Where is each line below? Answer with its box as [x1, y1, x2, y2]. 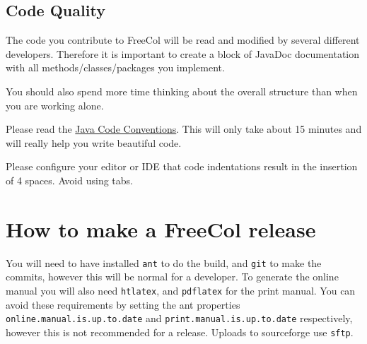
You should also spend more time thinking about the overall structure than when [6, 83, 358, 98]
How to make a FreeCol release [6, 214, 316, 243]
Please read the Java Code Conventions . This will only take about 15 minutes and [6, 121, 362, 136]
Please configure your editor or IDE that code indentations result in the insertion [6, 159, 358, 174]
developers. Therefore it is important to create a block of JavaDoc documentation [6, 46, 360, 61]
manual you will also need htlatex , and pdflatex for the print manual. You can [6, 283, 356, 297]
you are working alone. [6, 97, 104, 112]
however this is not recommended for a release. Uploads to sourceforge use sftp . [6, 324, 354, 339]
